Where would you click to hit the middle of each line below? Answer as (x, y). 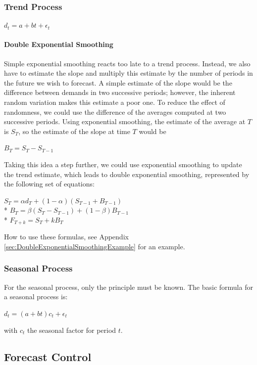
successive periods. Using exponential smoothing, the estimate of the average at (125, 121)
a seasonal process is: (36, 297)
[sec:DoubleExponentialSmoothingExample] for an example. (95, 246)
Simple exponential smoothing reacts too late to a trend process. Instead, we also (127, 63)
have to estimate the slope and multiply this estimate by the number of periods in (128, 73)
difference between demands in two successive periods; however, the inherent (120, 92)
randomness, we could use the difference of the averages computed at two (115, 112)
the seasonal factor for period (72, 330)
